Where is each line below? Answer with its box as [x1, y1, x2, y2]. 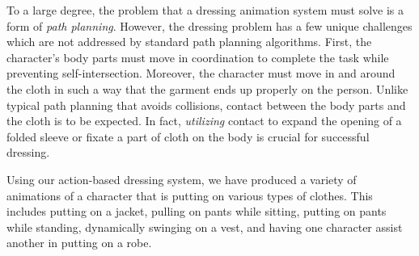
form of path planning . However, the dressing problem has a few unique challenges [6, 17, 413, 34]
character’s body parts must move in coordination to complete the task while [6, 48, 389, 65]
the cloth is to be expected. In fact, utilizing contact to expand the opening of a [6, 112, 402, 129]
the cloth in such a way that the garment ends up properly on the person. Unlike [6, 80, 408, 97]
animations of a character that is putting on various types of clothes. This [6, 187, 373, 204]
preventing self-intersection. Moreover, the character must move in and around [6, 65, 396, 82]
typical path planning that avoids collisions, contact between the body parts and [6, 96, 406, 113]
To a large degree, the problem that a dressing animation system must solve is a [6, 2, 404, 18]
